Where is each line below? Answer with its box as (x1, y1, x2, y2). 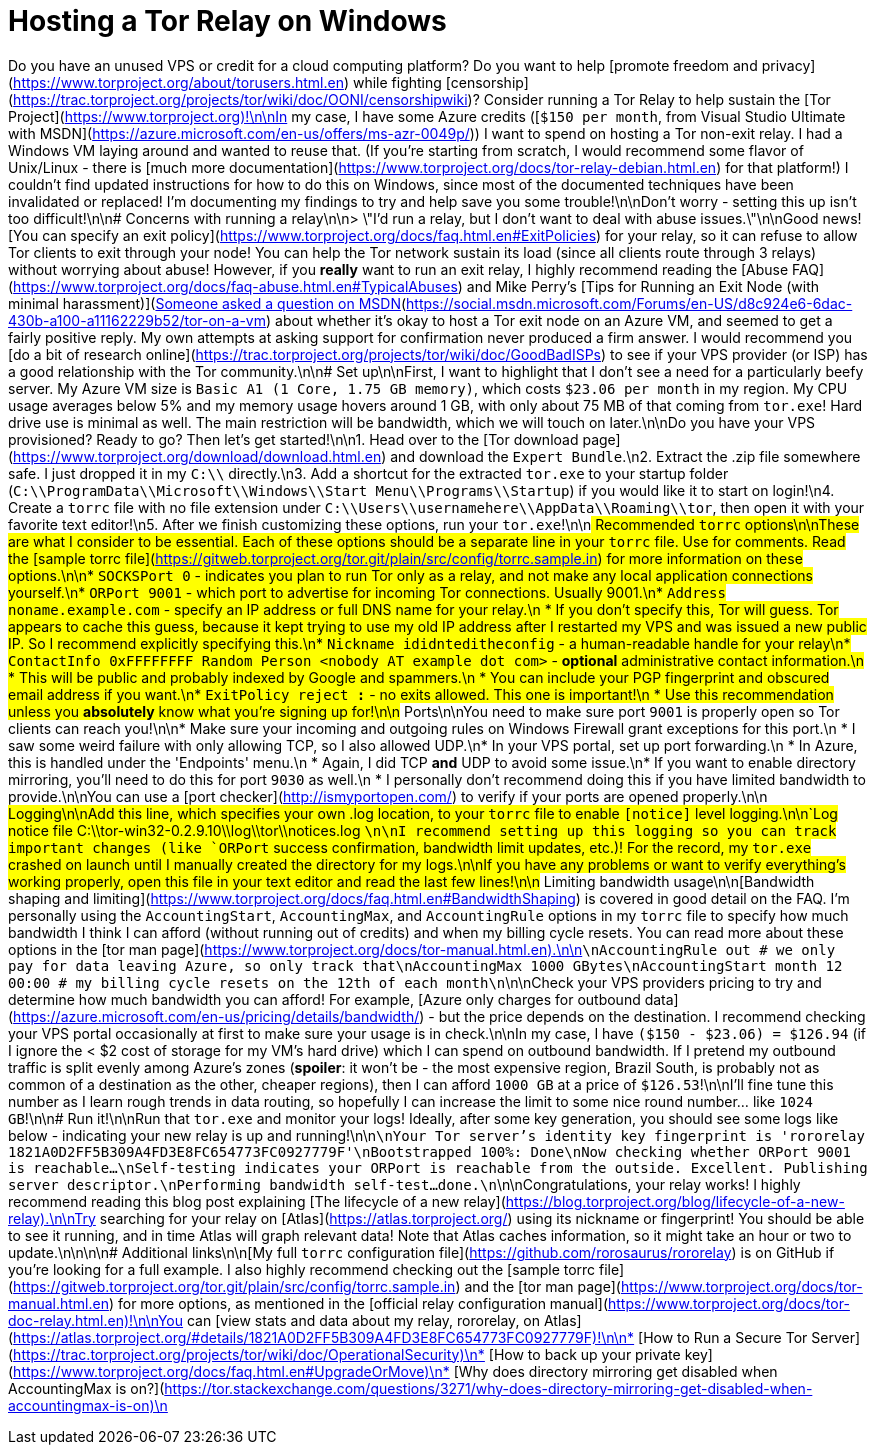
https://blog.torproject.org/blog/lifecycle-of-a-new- (505, 1192, 845, 1210)
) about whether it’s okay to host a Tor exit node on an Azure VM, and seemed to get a (266, 311, 833, 329)
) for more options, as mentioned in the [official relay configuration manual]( (108, 1294, 609, 1312)
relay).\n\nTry (8, 1209, 96, 1227)
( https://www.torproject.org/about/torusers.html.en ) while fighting (8, 73, 442, 91)
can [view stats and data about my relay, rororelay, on (186, 1311, 541, 1329)
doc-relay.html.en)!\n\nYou (8, 1311, 184, 1329)
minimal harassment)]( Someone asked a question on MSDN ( (8, 294, 407, 312)
